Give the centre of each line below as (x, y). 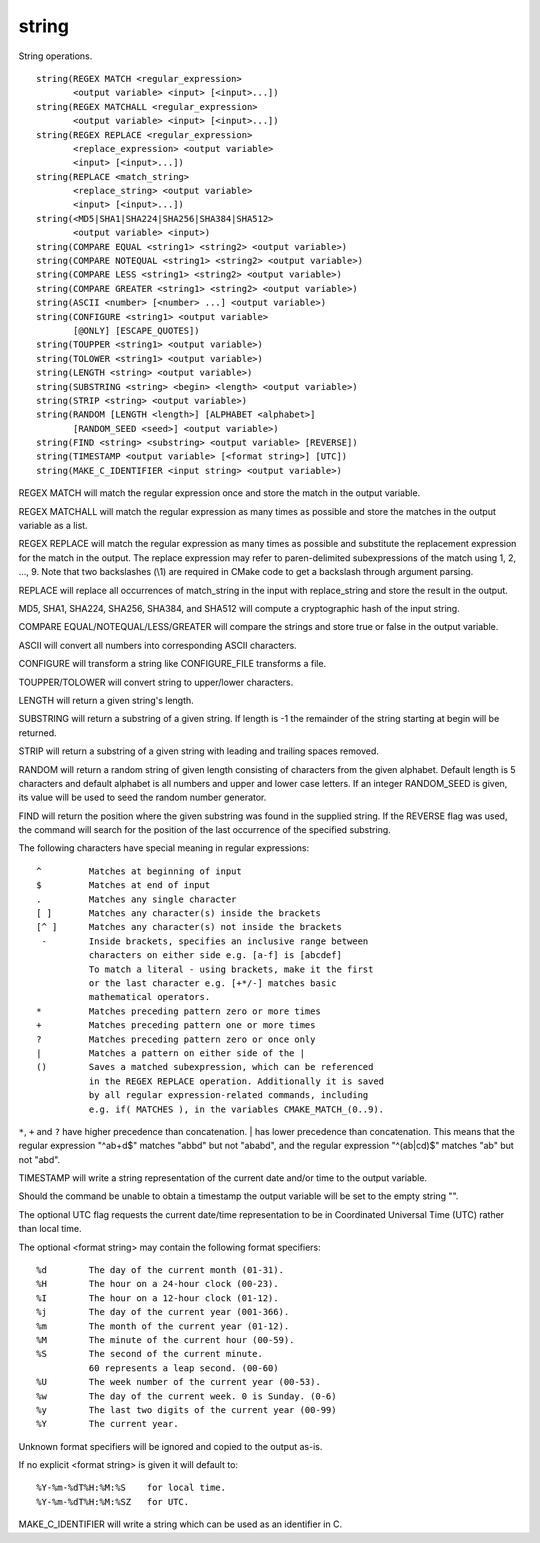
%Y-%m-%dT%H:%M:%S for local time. (131, 1488)
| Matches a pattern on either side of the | (170, 1053)
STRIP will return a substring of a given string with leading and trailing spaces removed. (199, 751)
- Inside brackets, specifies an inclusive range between (205, 941)
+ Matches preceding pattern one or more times (176, 1025)
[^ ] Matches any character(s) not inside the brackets (189, 927)
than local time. (50, 1229)
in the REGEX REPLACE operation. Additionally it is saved (236, 1081)
